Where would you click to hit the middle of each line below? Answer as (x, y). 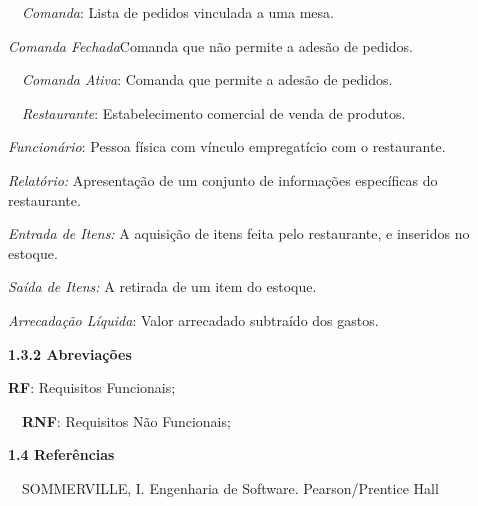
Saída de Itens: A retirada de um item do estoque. (162, 286)
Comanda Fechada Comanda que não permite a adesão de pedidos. (210, 45)
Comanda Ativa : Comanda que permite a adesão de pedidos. (207, 79)
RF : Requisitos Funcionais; (92, 387)
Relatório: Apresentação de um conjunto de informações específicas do (223, 179)
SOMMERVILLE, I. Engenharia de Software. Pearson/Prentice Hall (230, 487)
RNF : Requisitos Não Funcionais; (126, 420)
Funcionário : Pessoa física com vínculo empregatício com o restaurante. (227, 146)
